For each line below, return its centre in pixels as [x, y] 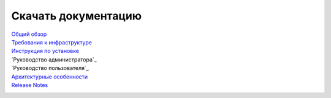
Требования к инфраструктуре [51, 42]
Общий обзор [29, 34]
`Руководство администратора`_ [54, 59]
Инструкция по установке [45, 51]
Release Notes [30, 85]
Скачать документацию [77, 16]
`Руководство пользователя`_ [50, 68]
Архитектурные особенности [50, 77]
